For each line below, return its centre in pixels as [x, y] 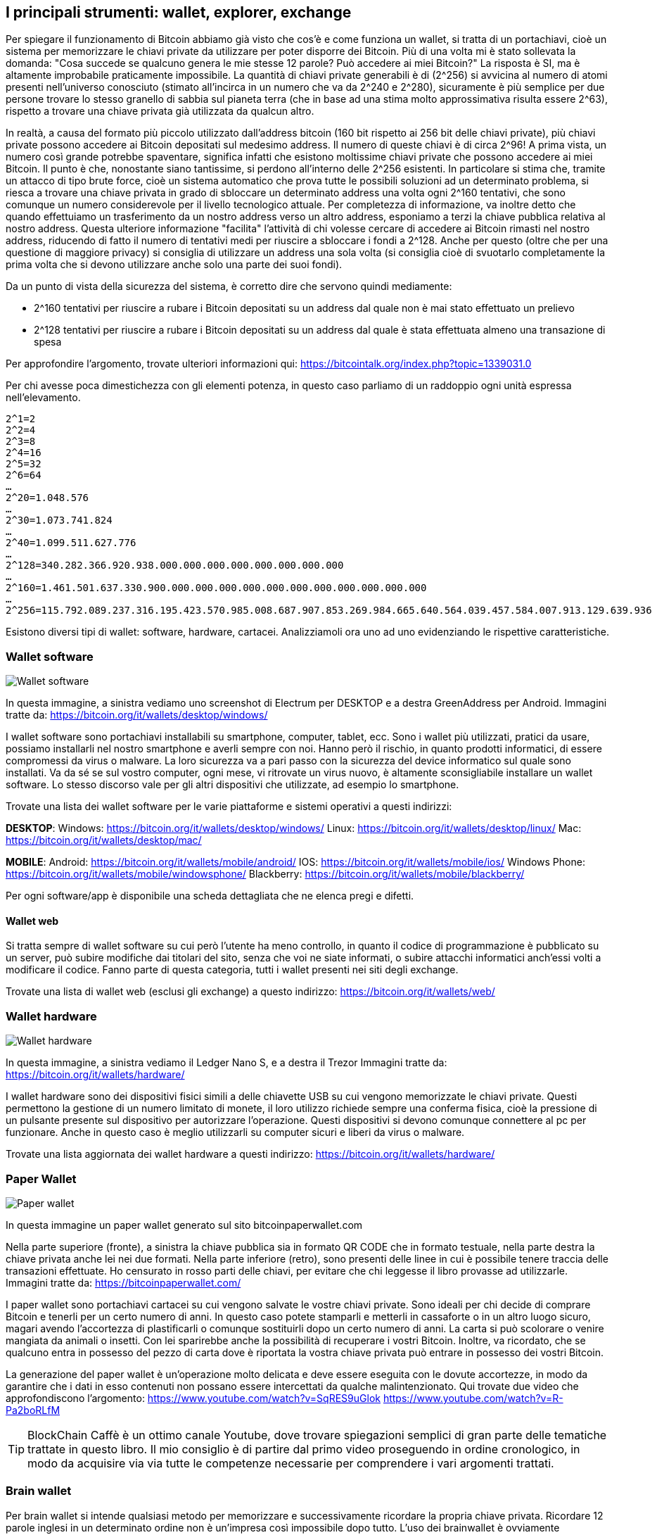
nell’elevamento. [43, 398]
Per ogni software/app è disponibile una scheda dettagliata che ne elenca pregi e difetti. [210, 896]
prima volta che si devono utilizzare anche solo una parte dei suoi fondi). [174, 265]
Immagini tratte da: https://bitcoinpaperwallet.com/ [123, 1282]
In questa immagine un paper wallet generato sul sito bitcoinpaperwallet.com [184, 1225]
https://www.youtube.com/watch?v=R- [473, 1398]
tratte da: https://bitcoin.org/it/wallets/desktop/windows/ [137, 715]
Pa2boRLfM [33, 1410]
